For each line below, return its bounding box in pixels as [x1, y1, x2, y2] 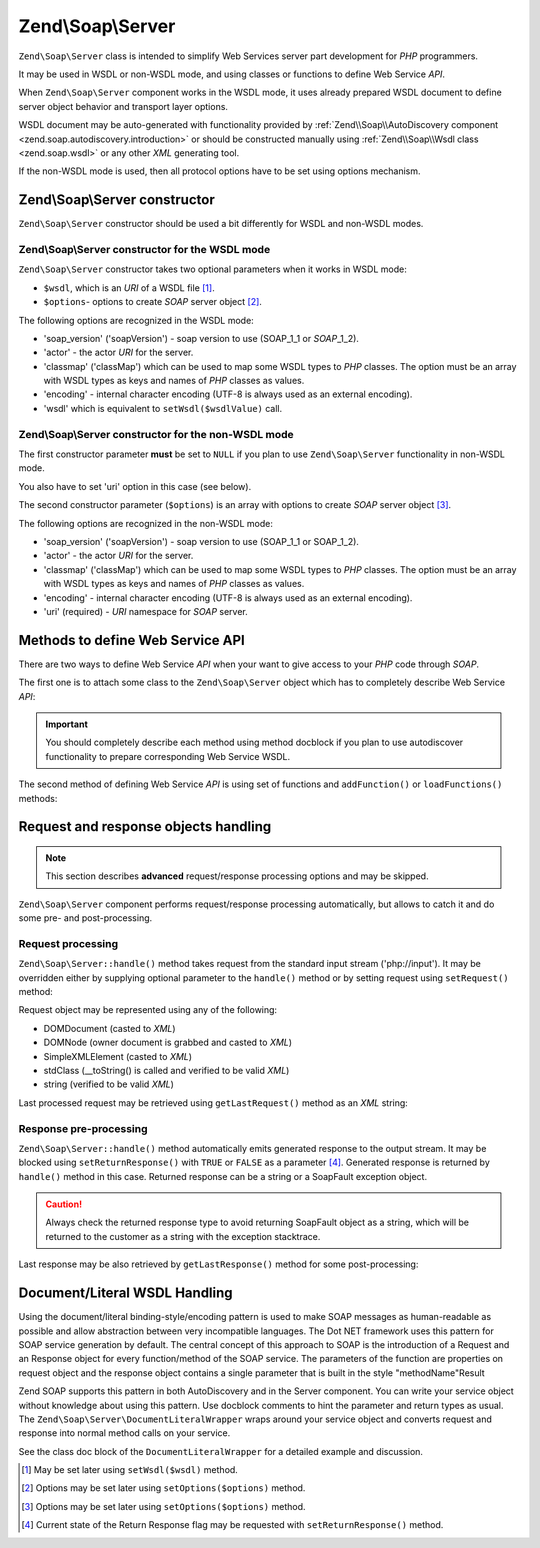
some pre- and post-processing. [18, 912, 153, 924]
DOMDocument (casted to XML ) [43, 1022, 176, 1034]
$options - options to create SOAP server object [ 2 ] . [43, 296, 262, 308]
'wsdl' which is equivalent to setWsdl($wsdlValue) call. [43, 402, 283, 414]
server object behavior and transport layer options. [18, 100, 229, 112]
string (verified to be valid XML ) [43, 1078, 175, 1090]
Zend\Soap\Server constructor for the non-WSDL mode [18, 427, 294, 441]
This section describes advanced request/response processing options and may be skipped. [45, 870, 429, 882]
